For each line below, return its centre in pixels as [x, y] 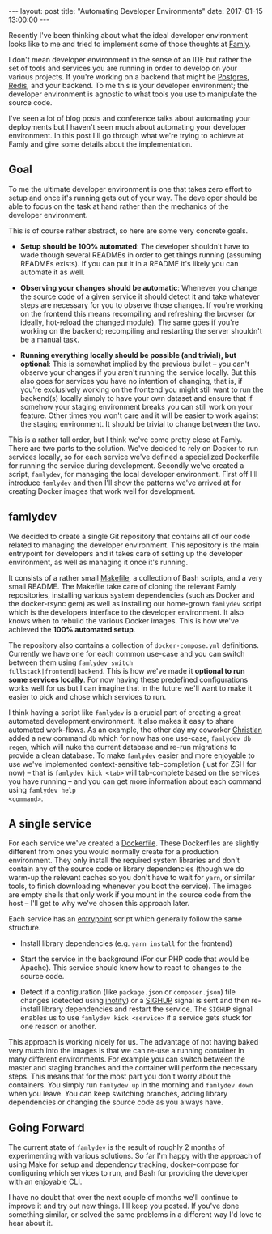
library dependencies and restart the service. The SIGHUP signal [147, 1009]
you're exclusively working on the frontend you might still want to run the [142, 389]
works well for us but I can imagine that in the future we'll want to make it [130, 688]
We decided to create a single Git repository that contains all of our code [130, 536]
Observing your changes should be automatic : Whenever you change [138, 287]
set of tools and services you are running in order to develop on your [123, 68]
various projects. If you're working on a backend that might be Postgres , [129, 77]
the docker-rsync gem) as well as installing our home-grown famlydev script [135, 603]
